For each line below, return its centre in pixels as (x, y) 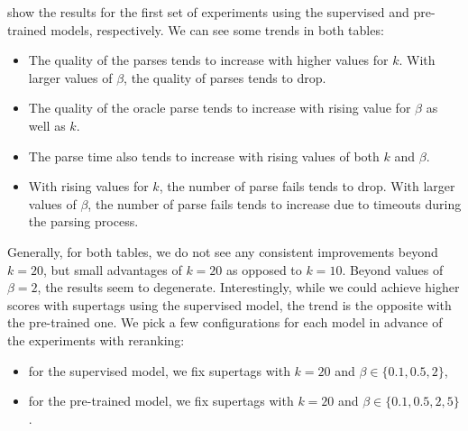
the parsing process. (83, 221)
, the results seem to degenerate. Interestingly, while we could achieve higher (248, 287)
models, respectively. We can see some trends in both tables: (217, 29)
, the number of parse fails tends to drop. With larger (307, 186)
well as (47, 125)
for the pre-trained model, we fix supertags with (161, 401)
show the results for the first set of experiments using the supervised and (208, 12)
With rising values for (88, 186)
